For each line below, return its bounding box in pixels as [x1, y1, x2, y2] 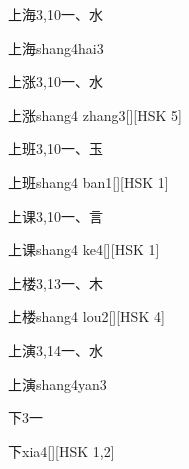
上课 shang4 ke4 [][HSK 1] [8, 239, 160, 260]
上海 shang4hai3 [8, 37, 104, 58]
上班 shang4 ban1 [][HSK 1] [8, 171, 169, 192]
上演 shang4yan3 [8, 373, 107, 394]
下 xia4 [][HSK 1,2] [8, 440, 115, 461]
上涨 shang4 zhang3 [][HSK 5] [8, 104, 182, 125]
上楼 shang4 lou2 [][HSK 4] [8, 306, 165, 327]
